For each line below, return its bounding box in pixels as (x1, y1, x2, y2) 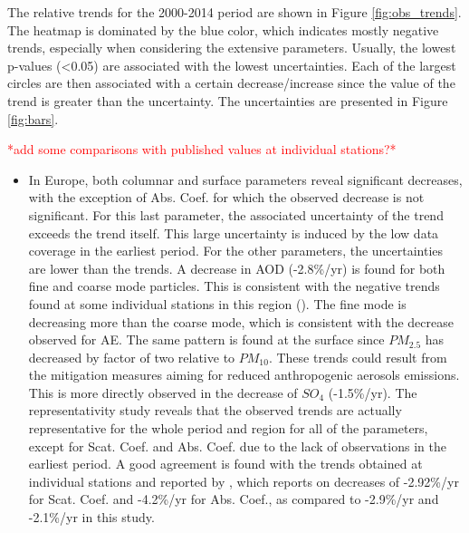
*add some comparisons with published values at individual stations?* (7, 140, 397, 159)
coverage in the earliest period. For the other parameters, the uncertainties (28, 241, 444, 260)
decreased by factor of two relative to (28, 347, 235, 366)
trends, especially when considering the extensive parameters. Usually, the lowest (7, 38, 456, 57)
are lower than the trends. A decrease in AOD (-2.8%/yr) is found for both (28, 258, 445, 277)
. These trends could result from (268, 347, 447, 366)
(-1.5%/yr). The (328, 383, 417, 402)
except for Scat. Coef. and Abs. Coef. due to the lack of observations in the (28, 436, 446, 455)
